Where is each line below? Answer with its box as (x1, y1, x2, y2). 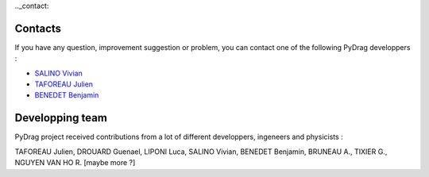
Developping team (14, 111, 107, 125)
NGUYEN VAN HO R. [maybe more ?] (14, 158, 136, 167)
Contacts (14, 21, 62, 35)
